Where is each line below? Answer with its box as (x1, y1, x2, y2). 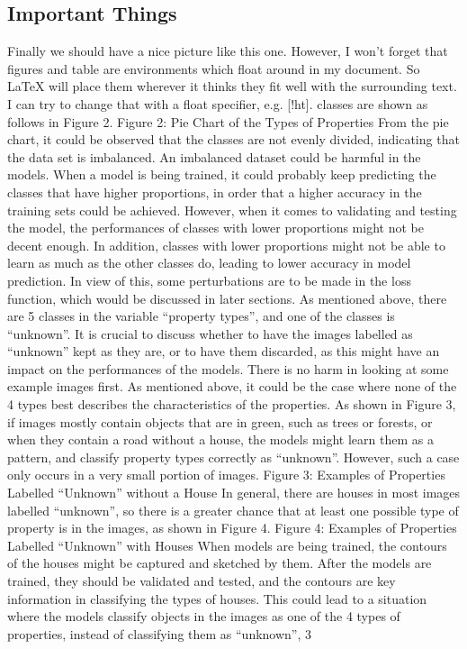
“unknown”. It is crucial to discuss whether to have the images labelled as (7, 324, 413, 343)
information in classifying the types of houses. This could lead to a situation (7, 589, 427, 608)
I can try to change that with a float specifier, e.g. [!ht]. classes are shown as (7, 94, 428, 113)
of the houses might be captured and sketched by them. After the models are (7, 553, 432, 572)
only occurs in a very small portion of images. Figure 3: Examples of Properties (7, 465, 445, 484)
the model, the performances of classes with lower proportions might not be (7, 218, 424, 237)
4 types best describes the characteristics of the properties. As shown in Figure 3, (7, 395, 456, 414)
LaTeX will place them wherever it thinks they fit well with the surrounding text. (7, 77, 457, 96)
